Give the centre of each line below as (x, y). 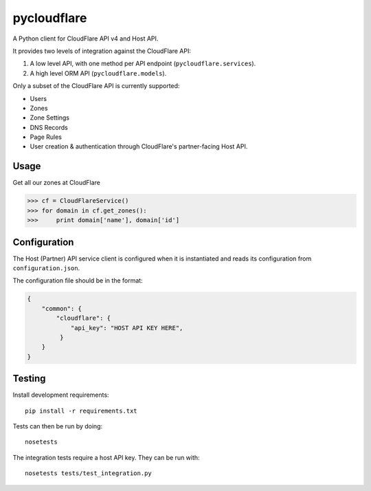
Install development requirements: (61, 395)
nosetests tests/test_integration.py (89, 473)
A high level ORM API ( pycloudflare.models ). (98, 73)
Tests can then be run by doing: (58, 426)
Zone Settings (50, 118)
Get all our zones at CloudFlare (57, 183)
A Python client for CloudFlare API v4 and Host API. (86, 39)
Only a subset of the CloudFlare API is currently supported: (96, 86)
